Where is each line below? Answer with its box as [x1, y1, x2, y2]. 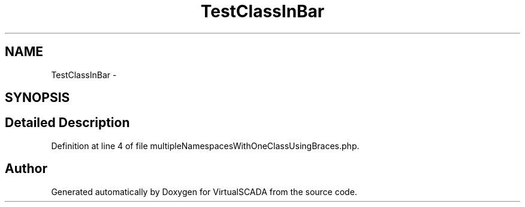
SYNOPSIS [5, 90, 70, 106]
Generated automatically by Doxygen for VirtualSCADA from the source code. [51, 186, 357, 197]
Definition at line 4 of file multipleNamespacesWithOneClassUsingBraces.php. [51, 140, 360, 151]
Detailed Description [5, 115, 130, 131]
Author [5, 161, 47, 177]
